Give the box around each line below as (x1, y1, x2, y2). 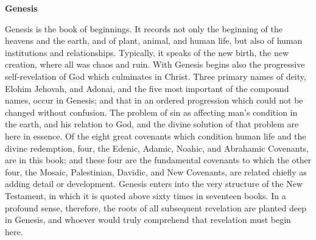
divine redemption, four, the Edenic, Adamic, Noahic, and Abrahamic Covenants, (5, 141, 309, 154)
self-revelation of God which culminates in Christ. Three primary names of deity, (5, 69, 306, 82)
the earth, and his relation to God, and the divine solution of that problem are (5, 118, 299, 130)
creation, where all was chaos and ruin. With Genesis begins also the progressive (5, 58, 305, 71)
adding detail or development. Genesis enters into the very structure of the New (5, 177, 303, 190)
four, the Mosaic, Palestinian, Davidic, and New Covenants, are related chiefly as (5, 165, 307, 178)
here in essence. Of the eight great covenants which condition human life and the (5, 129, 306, 142)
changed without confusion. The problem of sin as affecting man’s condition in (5, 105, 298, 118)
